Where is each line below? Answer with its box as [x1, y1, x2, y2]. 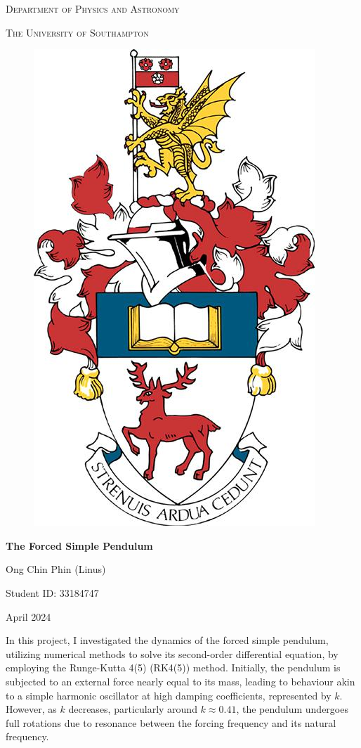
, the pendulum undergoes [236, 702, 348, 716]
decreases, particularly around [68, 702, 197, 716]
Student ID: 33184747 [6, 585, 99, 600]
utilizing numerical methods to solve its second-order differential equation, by [6, 646, 339, 661]
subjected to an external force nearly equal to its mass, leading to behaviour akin [6, 673, 355, 688]
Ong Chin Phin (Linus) [6, 562, 106, 576]
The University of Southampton [6, 25, 149, 39]
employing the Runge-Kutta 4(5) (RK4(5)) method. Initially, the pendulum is [6, 660, 341, 675]
